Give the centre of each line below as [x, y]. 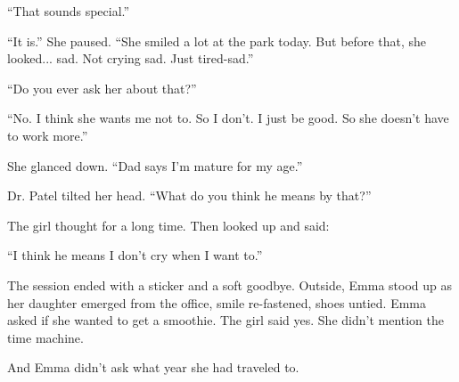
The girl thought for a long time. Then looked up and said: [168, 225]
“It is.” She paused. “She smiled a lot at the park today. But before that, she [217, 41]
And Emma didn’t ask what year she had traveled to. [153, 367]
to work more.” [48, 135]
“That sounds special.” [69, 11]
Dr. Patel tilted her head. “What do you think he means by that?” [189, 195]
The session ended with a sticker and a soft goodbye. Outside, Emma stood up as [229, 284]
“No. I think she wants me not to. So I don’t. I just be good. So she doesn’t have [228, 118]
